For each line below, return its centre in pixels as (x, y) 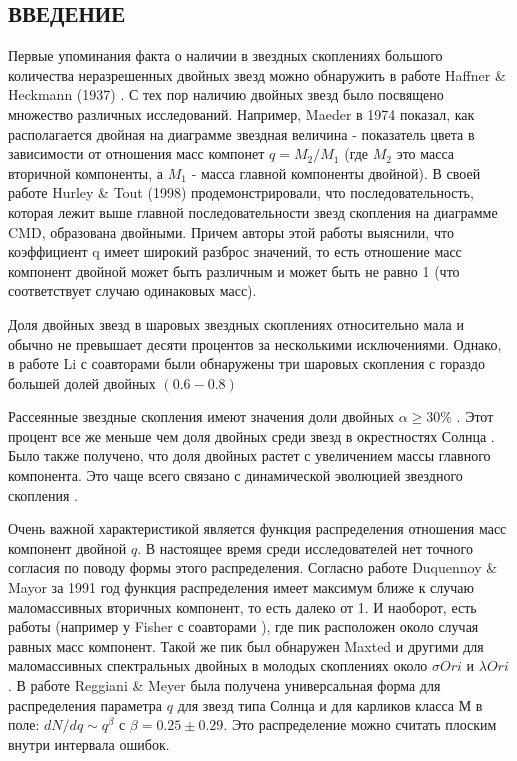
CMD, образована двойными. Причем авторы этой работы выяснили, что (231, 231)
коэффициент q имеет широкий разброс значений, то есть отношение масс (235, 251)
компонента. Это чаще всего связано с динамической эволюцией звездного (235, 475)
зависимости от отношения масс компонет (136, 153)
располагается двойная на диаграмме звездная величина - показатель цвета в (241, 133)
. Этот (475, 416)
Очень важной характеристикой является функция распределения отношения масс (257, 528)
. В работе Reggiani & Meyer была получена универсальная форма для (224, 685)
